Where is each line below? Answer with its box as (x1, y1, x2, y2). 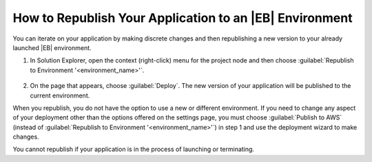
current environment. (30, 91, 90, 100)
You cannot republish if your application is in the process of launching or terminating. (12, 145, 255, 154)
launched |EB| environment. (12, 43, 92, 51)
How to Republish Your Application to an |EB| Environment (12, 10, 353, 25)
